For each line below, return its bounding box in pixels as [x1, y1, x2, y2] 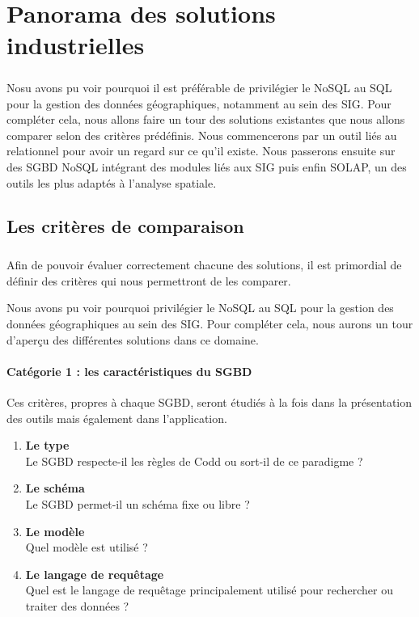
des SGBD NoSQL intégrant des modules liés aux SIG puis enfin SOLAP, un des [6, 158, 407, 175]
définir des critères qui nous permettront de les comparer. [6, 272, 291, 289]
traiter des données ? [25, 597, 129, 614]
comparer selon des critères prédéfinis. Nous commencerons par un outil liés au [6, 126, 397, 143]
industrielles [6, 28, 145, 61]
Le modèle [25, 522, 85, 539]
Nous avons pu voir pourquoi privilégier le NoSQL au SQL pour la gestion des [6, 299, 394, 316]
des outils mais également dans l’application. [6, 409, 227, 426]
